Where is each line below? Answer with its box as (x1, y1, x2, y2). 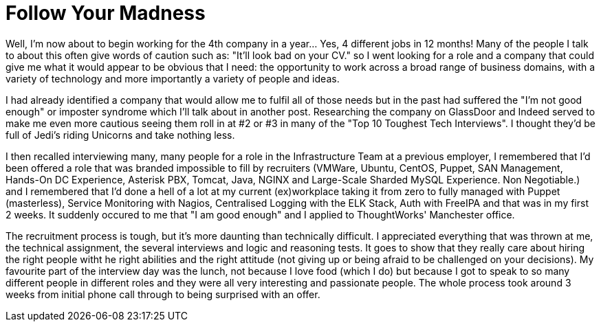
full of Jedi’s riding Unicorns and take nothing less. (6, 128, 235, 141)
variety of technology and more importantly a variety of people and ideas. (6, 72, 340, 84)
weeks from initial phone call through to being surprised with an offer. (6, 288, 320, 300)
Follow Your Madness (6, 1, 206, 25)
